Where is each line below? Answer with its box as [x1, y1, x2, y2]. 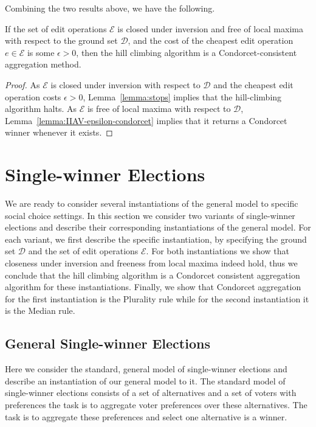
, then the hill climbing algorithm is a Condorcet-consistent [76, 46, 297, 58]
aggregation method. [5, 58, 81, 71]
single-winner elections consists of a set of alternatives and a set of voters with [5, 386, 297, 399]
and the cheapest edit [213, 78, 294, 91]
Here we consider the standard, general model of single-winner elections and [5, 363, 287, 375]
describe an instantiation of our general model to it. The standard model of [5, 374, 286, 387]
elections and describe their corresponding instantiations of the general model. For [5, 221, 311, 234]
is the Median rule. [5, 304, 75, 317]
